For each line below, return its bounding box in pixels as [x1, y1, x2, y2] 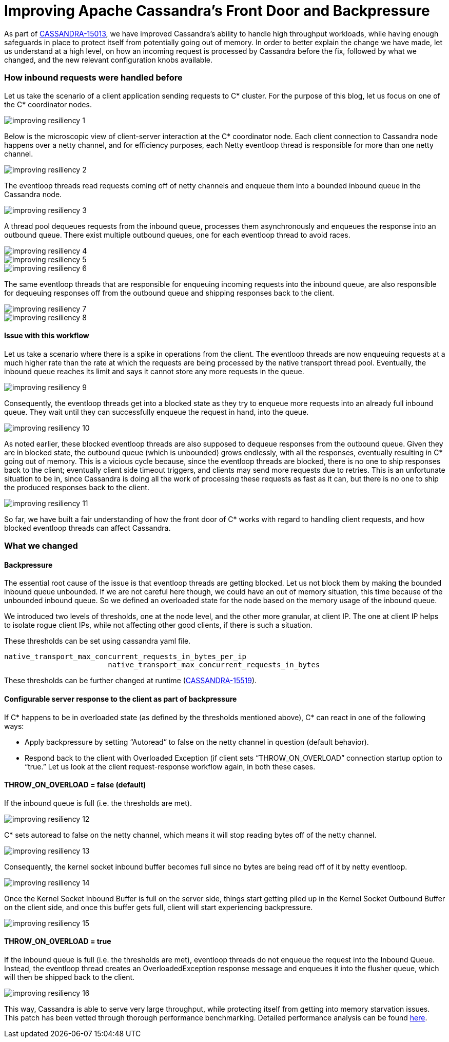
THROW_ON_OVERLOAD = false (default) [4, 780, 146, 789]
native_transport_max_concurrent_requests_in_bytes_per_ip [4, 652, 247, 661]
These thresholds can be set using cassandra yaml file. [4, 636, 191, 646]
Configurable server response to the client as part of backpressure [4, 694, 237, 703]
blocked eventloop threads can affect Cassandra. [4, 523, 171, 532]
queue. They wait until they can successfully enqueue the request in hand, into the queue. [4, 407, 309, 416]
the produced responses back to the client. [4, 483, 149, 492]
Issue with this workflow [4, 331, 89, 340]
